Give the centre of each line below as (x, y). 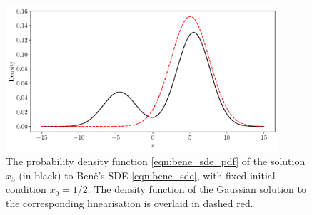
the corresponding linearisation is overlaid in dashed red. (130, 203)
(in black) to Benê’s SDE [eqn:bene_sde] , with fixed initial (147, 175)
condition (26, 189)
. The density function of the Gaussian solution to (197, 189)
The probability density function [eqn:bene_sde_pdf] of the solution (156, 161)
